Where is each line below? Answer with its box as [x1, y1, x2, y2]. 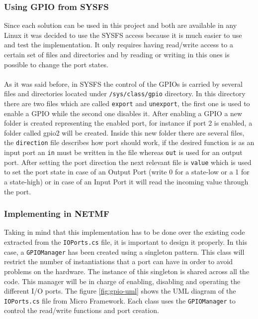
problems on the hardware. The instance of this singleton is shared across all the [4, 266, 250, 276]
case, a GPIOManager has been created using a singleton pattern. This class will [4, 246, 245, 257]
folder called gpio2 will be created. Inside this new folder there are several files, [4, 127, 245, 138]
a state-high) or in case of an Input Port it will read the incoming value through [4, 176, 249, 187]
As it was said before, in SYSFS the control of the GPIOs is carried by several [4, 78, 243, 89]
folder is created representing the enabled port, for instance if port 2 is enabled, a [4, 118, 253, 128]
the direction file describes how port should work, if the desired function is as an [4, 137, 255, 148]
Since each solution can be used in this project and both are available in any [4, 20, 237, 30]
